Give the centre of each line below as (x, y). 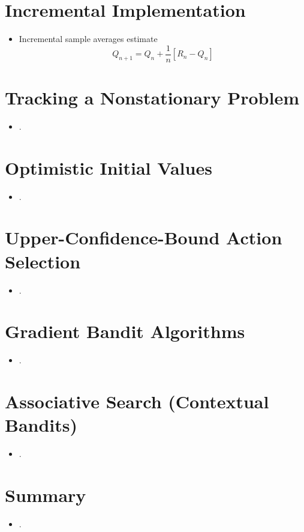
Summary (46, 494)
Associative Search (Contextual (137, 401)
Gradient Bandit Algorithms (125, 331)
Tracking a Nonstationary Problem (152, 97)
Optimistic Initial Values (109, 167)
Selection (43, 261)
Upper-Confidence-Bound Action (144, 237)
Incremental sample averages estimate (88, 39)
